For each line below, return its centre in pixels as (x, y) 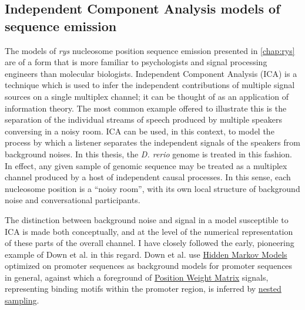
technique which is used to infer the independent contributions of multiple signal (150, 85)
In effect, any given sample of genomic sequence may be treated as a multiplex (146, 165)
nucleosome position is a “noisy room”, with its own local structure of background (152, 188)
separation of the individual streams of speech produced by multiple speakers (143, 119)
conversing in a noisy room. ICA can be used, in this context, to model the (140, 131)
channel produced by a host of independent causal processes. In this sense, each (148, 177)
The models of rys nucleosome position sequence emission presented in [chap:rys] (150, 50)
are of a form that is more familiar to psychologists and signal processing (136, 62)
